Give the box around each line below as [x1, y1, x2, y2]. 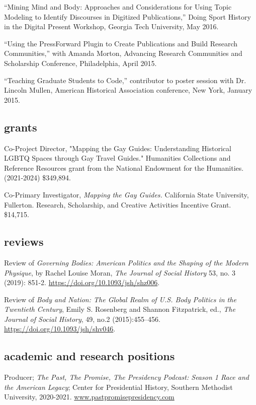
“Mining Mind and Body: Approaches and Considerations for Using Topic [4, 2, 232, 12]
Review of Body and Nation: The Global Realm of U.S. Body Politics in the [4, 294, 236, 304]
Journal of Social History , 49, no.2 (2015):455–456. [4, 313, 160, 324]
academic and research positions [4, 348, 175, 364]
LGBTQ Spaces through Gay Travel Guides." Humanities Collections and [4, 153, 231, 163]
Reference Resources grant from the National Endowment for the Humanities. [4, 162, 244, 173]
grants [4, 119, 37, 134]
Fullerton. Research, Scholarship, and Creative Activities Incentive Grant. [4, 199, 231, 210]
